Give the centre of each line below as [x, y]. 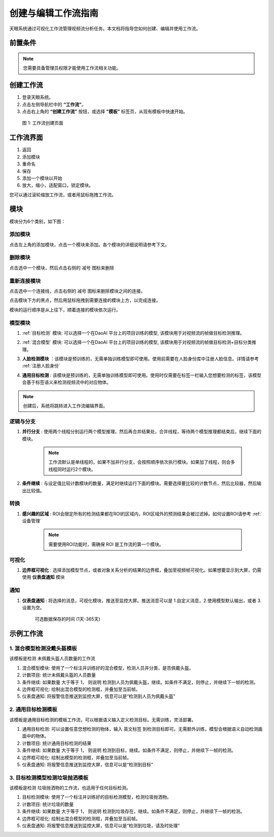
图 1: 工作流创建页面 [43, 123]
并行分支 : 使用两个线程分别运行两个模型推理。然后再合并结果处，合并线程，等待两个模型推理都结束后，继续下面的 [142, 432]
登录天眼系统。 [38, 97]
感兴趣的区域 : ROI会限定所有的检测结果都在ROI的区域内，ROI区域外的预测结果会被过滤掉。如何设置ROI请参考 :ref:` [142, 514]
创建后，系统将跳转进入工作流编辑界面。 [65, 406]
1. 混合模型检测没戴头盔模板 [43, 648]
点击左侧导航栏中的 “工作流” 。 [54, 104]
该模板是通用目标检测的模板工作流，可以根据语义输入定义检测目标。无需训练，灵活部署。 [103, 720]
